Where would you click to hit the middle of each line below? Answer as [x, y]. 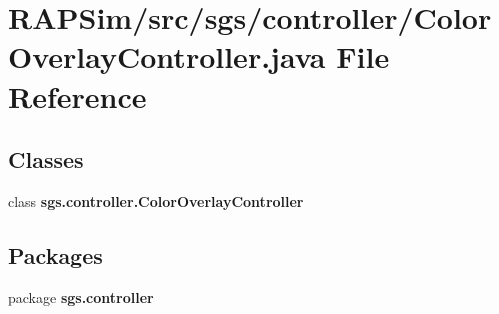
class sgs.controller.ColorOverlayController [156, 200]
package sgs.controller [81, 296]
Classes [46, 159]
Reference [77, 95]
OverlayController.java [167, 56]
